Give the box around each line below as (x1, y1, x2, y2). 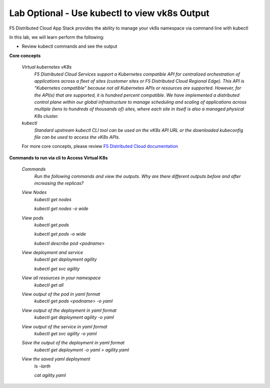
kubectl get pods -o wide (34, 231, 86, 237)
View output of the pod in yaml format (21, 291, 100, 297)
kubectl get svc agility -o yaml (34, 331, 97, 336)
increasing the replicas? (34, 180, 84, 186)
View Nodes (21, 189, 47, 196)
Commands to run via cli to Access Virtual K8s (9, 154, 108, 160)
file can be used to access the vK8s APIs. (34, 134, 120, 140)
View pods (21, 215, 44, 221)
